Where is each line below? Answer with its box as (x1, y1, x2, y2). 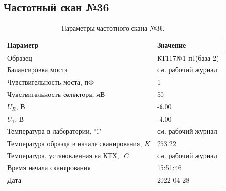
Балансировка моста (7, 64, 67, 75)
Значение (157, 39, 186, 50)
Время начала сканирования (7, 162, 91, 173)
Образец (7, 52, 32, 63)
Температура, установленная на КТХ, (7, 150, 119, 160)
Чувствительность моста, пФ (7, 77, 94, 87)
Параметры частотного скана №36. (61, 23, 165, 33)
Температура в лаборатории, (7, 126, 92, 136)
